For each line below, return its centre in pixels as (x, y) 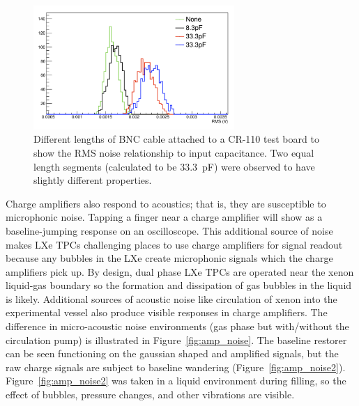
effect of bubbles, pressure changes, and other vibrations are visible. (150, 395)
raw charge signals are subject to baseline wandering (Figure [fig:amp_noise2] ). (176, 367)
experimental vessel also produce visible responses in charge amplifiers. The (167, 312)
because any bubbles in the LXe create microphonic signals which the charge (169, 258)
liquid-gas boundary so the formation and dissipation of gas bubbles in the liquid (179, 285)
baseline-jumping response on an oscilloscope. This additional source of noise (169, 230)
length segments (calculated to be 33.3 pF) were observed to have (174, 166)
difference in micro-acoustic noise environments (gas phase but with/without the (177, 326)
